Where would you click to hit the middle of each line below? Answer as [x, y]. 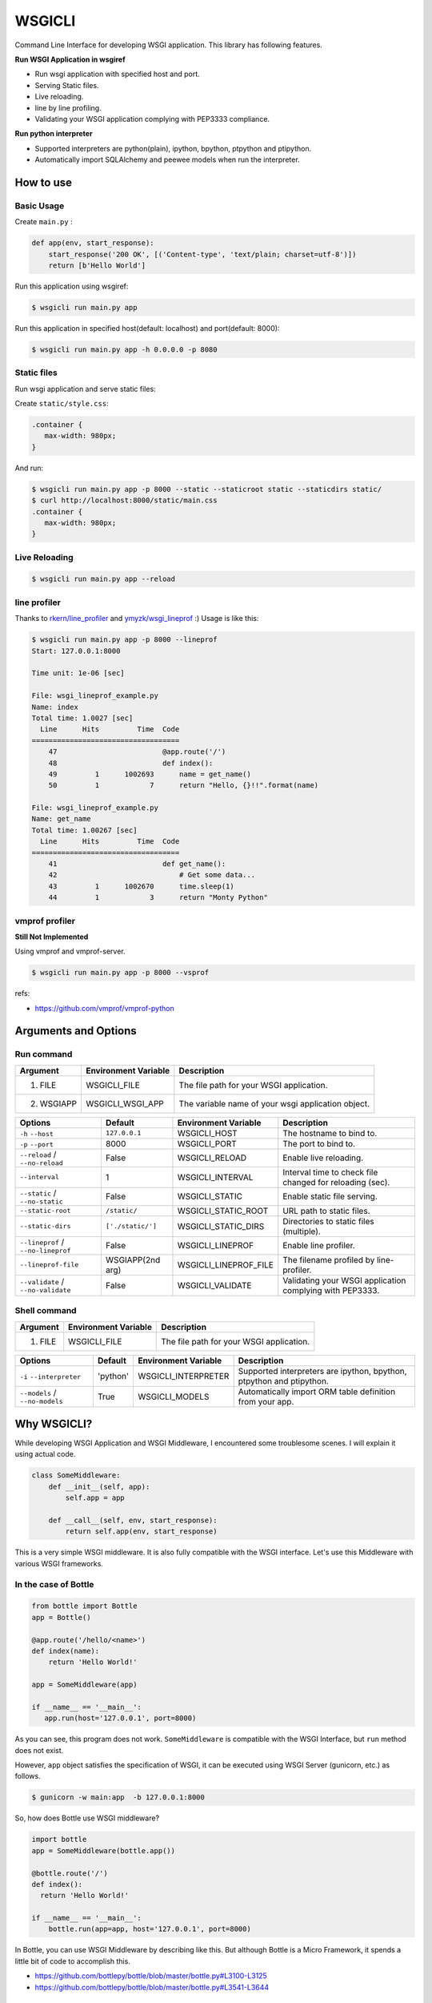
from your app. [266, 1401]
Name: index [55, 707]
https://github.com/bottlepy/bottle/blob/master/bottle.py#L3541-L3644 [152, 1987]
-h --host [36, 1134]
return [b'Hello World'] [97, 265]
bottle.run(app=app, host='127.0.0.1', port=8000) [150, 1929]
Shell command [46, 1311]
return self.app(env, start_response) [141, 1531]
